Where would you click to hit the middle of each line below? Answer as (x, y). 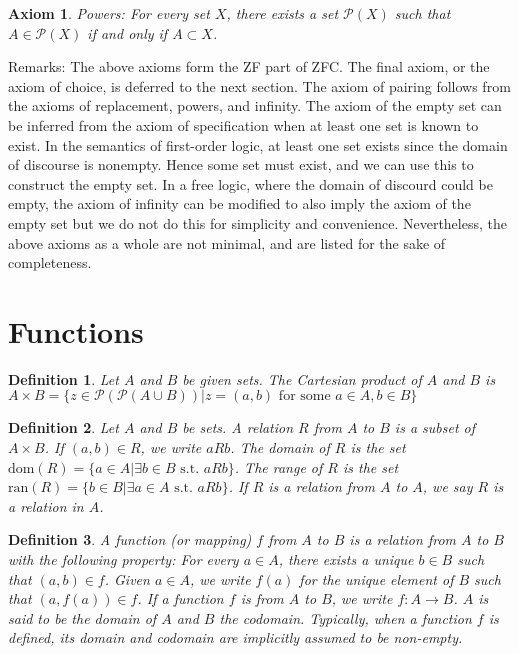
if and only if (127, 32)
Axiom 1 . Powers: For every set (109, 13)
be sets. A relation (238, 427)
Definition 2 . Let (63, 427)
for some (304, 396)
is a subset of (435, 427)
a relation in (46, 505)
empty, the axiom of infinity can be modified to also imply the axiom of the (239, 203)
